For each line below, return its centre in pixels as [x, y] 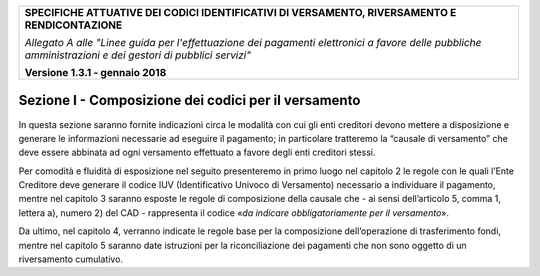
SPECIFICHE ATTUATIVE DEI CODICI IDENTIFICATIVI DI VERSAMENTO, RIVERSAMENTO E [240, 12]
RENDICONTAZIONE [73, 25]
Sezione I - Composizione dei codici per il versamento [189, 100]
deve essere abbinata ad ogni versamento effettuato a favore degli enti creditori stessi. [197, 152]
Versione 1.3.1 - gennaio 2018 [95, 72]
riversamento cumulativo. [71, 259]
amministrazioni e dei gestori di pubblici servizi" [138, 55]
